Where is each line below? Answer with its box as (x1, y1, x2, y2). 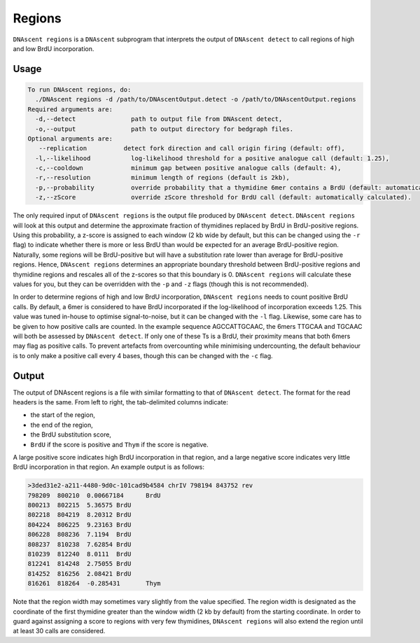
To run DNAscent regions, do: (27, 85, 132, 94)
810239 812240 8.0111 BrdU (27, 550, 132, 558)
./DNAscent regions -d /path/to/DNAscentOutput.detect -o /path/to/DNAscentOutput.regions (35, 95, 356, 104)
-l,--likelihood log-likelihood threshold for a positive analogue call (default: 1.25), (35, 154, 390, 162)
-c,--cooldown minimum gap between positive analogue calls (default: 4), (35, 164, 342, 172)
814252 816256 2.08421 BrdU (27, 570, 132, 577)
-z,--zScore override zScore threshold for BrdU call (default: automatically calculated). (35, 193, 412, 202)
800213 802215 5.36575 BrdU (27, 501, 132, 509)
